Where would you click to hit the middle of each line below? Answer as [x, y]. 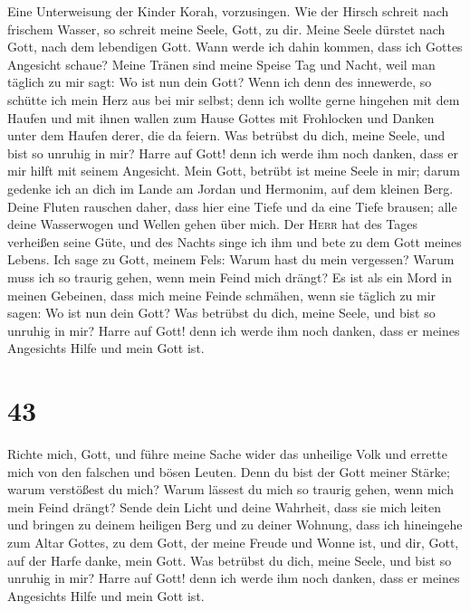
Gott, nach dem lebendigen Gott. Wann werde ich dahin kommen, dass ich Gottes [235, 47]
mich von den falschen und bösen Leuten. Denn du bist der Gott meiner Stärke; [229, 471]
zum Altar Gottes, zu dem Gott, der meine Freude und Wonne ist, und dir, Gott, [233, 542]
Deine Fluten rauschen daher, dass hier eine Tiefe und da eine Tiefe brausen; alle [232, 206]
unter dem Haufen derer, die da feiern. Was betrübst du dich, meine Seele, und [226, 135]
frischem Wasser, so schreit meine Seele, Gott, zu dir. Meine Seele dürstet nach [226, 29]
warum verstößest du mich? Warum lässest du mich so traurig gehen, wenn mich [230, 489]
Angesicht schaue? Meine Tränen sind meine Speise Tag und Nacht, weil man [221, 64]
